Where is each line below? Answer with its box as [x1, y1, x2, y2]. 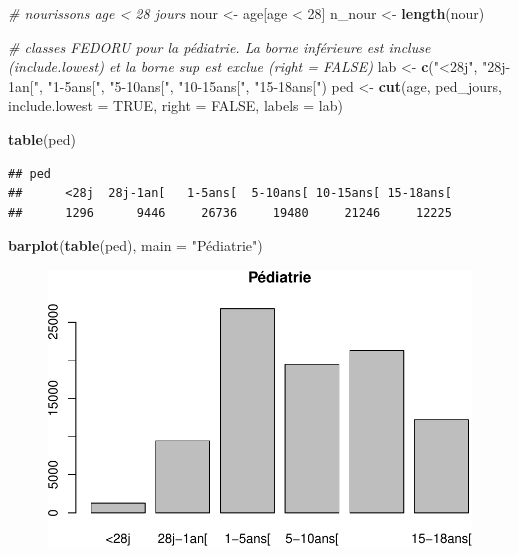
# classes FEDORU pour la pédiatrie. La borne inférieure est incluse [8, 36, 431, 57]
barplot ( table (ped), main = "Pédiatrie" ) [8, 235, 263, 256]
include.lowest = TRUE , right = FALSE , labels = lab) [8, 95, 343, 116]
